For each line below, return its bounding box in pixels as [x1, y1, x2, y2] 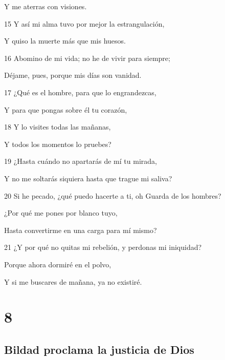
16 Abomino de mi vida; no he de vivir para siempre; [4, 52, 170, 63]
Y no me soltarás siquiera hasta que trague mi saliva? [4, 173, 172, 183]
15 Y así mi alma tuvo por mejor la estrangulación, [4, 18, 165, 29]
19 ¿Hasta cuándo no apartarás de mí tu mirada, [4, 156, 157, 166]
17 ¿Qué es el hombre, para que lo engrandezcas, [4, 87, 156, 97]
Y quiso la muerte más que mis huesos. [4, 35, 126, 46]
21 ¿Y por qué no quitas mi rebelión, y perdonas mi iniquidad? [4, 242, 202, 252]
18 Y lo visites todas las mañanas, [4, 121, 111, 132]
